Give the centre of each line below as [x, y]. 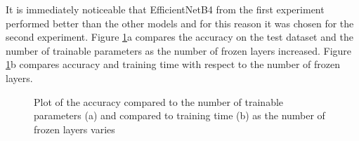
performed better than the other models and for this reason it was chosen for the [180, 23]
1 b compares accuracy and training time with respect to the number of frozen [173, 64]
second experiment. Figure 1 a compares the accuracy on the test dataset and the [179, 37]
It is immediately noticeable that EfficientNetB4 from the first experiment [165, 9]
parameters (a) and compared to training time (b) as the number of [179, 115]
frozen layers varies [74, 129]
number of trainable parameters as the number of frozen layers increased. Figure [179, 50]
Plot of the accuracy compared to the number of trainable [159, 101]
